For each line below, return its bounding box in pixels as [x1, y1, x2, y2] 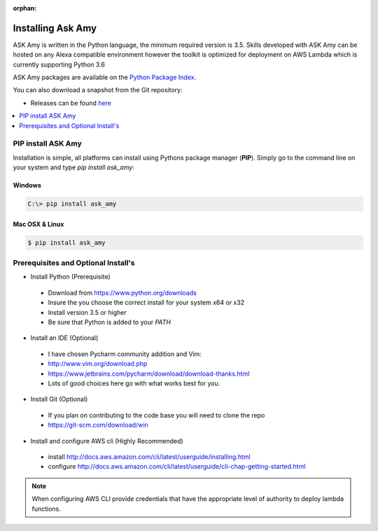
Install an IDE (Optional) [30, 334, 99, 342]
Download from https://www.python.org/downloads [48, 288, 197, 297]
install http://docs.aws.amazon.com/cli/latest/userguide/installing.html [48, 452, 251, 461]
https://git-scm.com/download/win [48, 420, 148, 430]
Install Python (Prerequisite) [30, 273, 111, 281]
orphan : [13, 4, 37, 12]
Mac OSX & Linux [13, 220, 64, 228]
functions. [31, 504, 61, 513]
